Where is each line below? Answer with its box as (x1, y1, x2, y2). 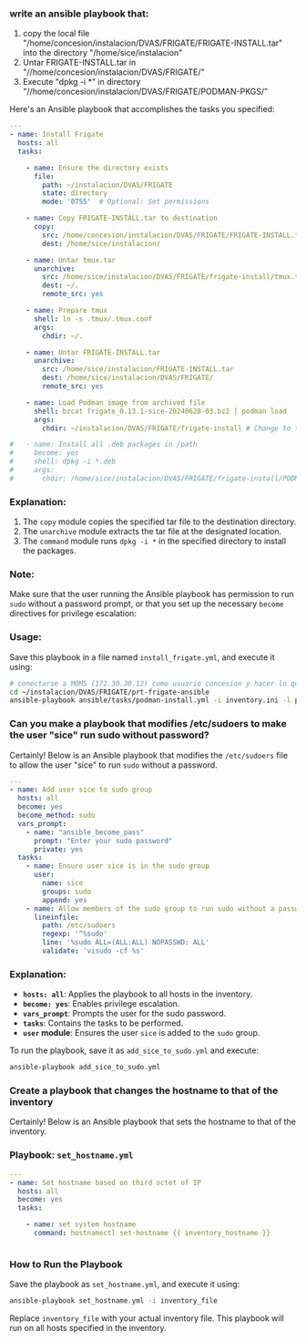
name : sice (42, 879, 84, 888)
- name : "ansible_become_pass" (25, 828, 145, 837)
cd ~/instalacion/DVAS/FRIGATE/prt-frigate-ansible (9, 687, 209, 697)
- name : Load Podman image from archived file (25, 397, 206, 408)
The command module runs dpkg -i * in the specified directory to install (22, 536, 287, 547)
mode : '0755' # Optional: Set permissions (42, 197, 209, 207)
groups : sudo (42, 887, 92, 896)
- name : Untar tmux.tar (25, 255, 117, 264)
